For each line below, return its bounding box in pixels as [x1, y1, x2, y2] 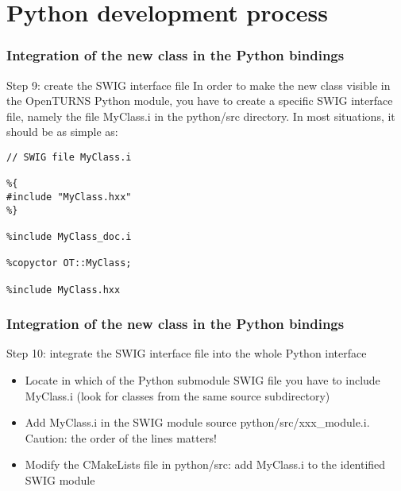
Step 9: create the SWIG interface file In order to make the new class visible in [6, 76, 391, 93]
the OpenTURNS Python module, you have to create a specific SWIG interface [6, 92, 393, 109]
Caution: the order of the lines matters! [25, 429, 217, 446]
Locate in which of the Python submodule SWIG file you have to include [25, 372, 380, 388]
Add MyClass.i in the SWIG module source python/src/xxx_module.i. [25, 414, 370, 431]
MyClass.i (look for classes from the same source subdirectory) [25, 387, 330, 404]
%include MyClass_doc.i [6, 230, 132, 242]
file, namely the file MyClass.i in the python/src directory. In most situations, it [6, 107, 395, 124]
